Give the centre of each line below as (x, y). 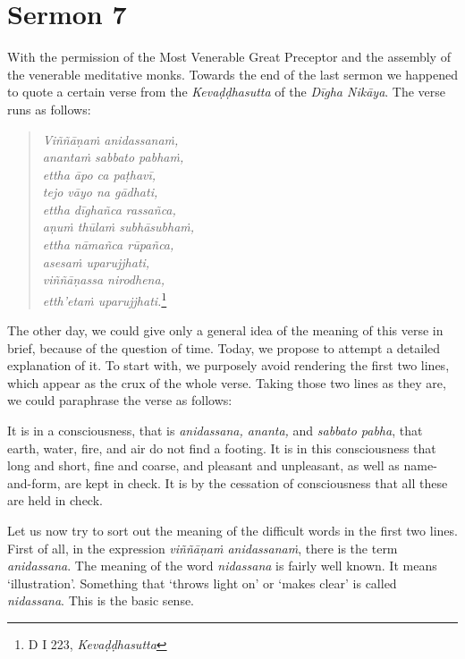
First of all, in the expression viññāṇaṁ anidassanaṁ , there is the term (203, 548)
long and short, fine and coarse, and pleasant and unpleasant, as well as (203, 465)
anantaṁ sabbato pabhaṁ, (113, 157)
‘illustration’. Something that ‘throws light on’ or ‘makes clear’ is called (202, 583)
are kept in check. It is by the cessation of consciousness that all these (256, 482)
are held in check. (55, 500)
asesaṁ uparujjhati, (96, 262)
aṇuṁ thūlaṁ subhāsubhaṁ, (118, 227)
